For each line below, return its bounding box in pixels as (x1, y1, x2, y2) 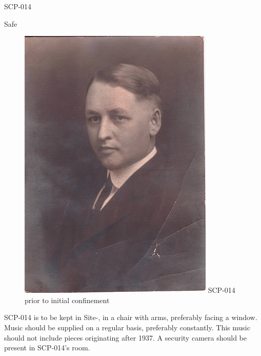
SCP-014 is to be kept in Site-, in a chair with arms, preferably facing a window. (4, 312, 257, 323)
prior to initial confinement (25, 294, 110, 305)
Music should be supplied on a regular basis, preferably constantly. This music (4, 322, 250, 332)
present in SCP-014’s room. (4, 342, 90, 353)
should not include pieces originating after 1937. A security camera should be (4, 332, 247, 343)
